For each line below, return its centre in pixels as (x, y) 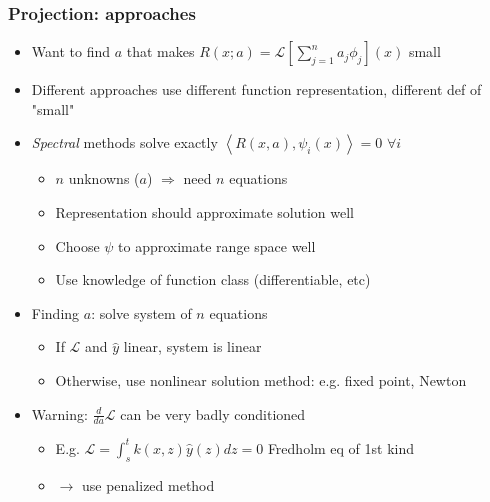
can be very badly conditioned (213, 413)
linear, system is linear (192, 346)
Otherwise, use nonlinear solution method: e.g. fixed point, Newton (261, 379)
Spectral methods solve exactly (124, 142)
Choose (77, 245)
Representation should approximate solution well (205, 212)
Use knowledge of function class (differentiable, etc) (213, 279)
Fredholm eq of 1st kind (341, 447)
